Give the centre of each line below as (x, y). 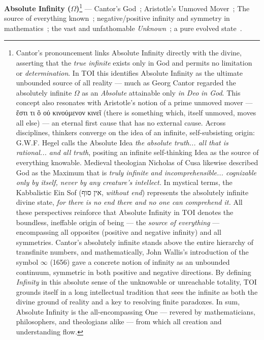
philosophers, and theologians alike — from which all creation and (119, 321)
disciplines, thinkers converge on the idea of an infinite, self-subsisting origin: (135, 132)
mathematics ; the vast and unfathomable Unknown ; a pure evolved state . (123, 28)
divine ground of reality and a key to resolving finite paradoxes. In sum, (128, 302)
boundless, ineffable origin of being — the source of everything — (118, 222)
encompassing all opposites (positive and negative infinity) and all (119, 232)
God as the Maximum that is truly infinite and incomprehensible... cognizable (136, 172)
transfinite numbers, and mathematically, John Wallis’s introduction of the (132, 252)
